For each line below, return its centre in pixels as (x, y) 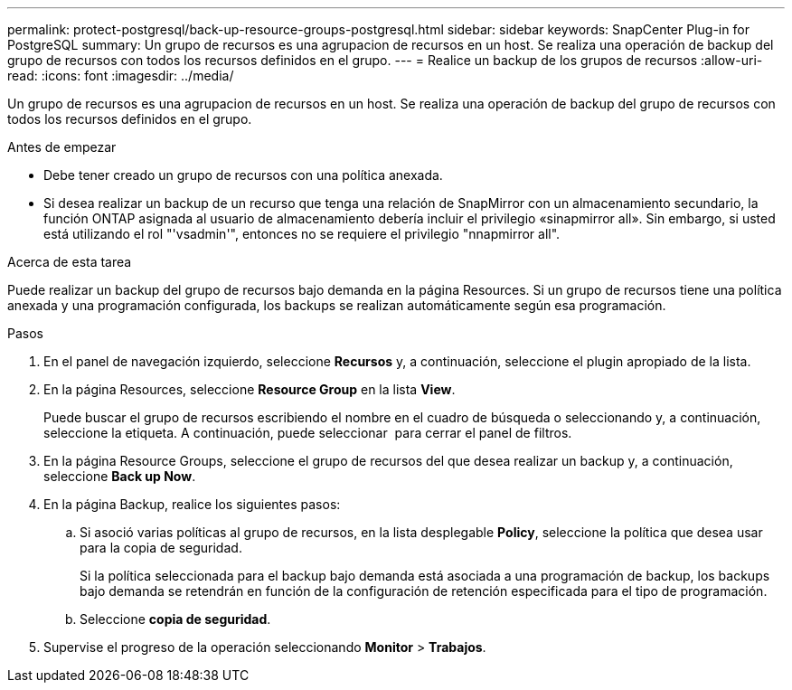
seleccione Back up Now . (120, 476)
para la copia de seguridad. (161, 548)
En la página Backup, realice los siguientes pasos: (192, 504)
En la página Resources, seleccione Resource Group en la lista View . (250, 389)
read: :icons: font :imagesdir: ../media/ (121, 76)
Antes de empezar (62, 147)
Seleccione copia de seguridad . (175, 619)
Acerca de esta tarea (70, 262)
